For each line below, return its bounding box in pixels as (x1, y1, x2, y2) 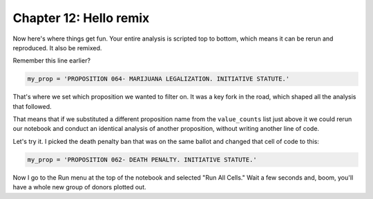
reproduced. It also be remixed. (12, 43, 102, 52)
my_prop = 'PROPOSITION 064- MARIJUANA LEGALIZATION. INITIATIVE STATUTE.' (27, 75, 290, 83)
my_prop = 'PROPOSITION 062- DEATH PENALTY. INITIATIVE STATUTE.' (27, 156, 257, 163)
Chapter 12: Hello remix (12, 10, 150, 25)
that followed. (12, 102, 52, 110)
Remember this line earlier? (12, 56, 91, 65)
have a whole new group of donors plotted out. (12, 183, 146, 191)
